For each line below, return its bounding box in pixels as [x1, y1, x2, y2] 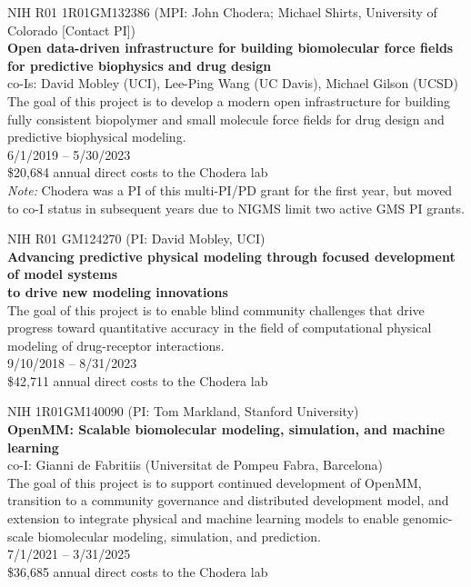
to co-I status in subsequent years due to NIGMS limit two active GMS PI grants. [7, 198, 465, 217]
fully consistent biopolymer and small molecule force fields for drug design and [7, 109, 445, 128]
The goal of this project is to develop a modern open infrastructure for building [7, 91, 451, 110]
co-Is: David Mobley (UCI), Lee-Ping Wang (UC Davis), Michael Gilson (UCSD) [7, 74, 458, 93]
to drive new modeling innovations [7, 282, 228, 301]
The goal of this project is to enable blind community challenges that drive [7, 300, 425, 319]
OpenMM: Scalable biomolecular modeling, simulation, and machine [7, 420, 446, 439]
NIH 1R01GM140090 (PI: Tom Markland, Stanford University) [7, 402, 359, 421]
